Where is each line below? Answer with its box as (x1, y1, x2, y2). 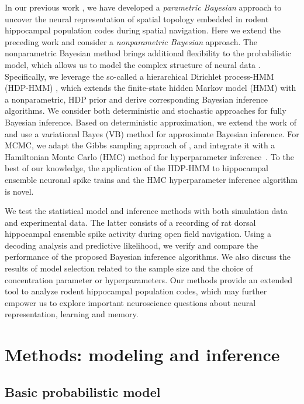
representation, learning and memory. (5, 308, 139, 320)
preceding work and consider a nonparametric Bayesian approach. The (5, 35, 258, 47)
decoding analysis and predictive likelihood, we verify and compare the (5, 239, 258, 251)
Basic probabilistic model (5, 382, 161, 400)
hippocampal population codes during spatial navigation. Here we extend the (5, 24, 281, 36)
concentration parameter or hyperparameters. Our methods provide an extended (5, 273, 293, 286)
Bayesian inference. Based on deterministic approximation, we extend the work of (5, 116, 296, 128)
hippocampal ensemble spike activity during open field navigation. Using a (5, 228, 272, 240)
